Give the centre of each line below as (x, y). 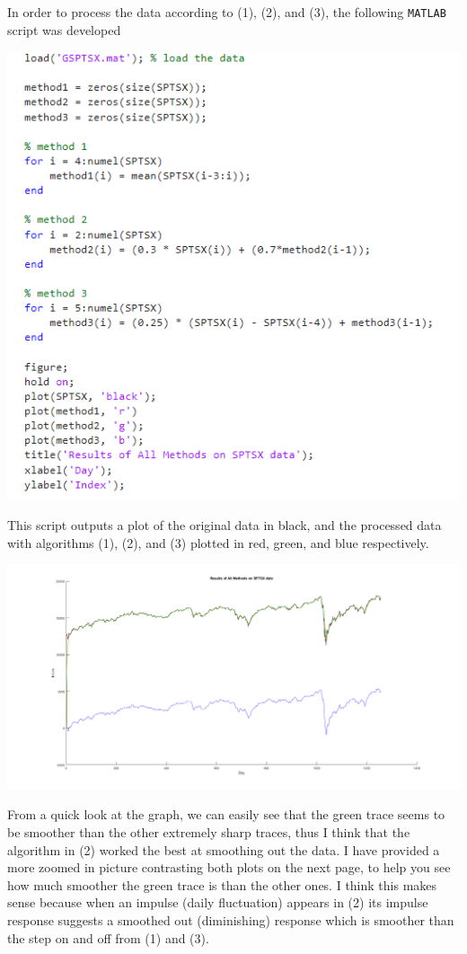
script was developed (64, 29)
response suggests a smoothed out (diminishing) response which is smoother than (231, 919)
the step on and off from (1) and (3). (108, 937)
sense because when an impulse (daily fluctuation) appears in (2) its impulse (218, 902)
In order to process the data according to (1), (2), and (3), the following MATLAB (227, 12)
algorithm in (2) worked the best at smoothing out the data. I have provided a (224, 849)
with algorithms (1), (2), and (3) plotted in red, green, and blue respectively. (218, 542)
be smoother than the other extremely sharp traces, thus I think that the (209, 831)
